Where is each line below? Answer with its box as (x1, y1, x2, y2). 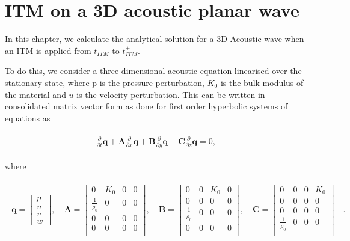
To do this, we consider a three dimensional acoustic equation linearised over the (5, 64, 302, 77)
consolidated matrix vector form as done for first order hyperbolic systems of (5, 100, 288, 112)
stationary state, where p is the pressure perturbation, (5, 76, 204, 88)
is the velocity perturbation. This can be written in (76, 88, 265, 100)
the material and (5, 88, 66, 100)
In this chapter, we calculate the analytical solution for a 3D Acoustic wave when (5, 32, 304, 45)
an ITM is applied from (5, 44, 91, 56)
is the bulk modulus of (220, 76, 304, 88)
